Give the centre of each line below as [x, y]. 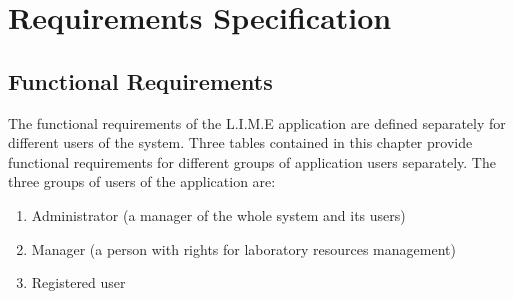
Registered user [78, 282]
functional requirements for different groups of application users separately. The [252, 161]
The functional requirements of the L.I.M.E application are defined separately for [257, 122]
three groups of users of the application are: [142, 181]
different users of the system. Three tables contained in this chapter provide [240, 142]
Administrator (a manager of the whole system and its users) [218, 214]
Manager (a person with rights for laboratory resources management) [243, 248]
